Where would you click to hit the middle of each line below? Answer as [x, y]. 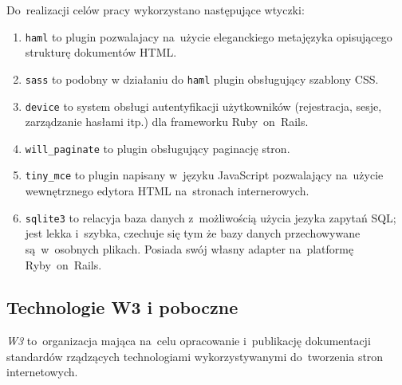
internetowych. [42, 372]
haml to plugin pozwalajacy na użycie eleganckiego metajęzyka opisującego [209, 36]
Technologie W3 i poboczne [122, 307]
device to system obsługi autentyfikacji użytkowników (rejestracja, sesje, [203, 106]
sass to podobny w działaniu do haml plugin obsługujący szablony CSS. [202, 79]
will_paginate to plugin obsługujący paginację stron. [158, 148]
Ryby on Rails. [63, 264]
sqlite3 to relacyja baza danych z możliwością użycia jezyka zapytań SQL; [211, 217]
